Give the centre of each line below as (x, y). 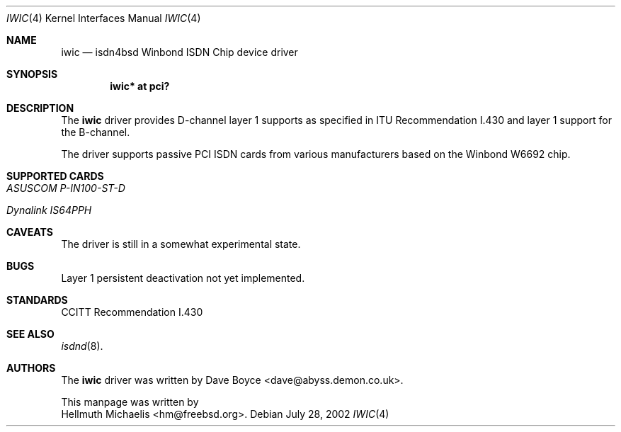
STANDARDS (37, 300)
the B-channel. (96, 132)
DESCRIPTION (40, 108)
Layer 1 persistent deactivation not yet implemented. (183, 278)
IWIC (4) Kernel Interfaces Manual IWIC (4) (104, 18)
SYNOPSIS (32, 74)
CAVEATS (30, 232)
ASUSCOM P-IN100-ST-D (66, 188)
